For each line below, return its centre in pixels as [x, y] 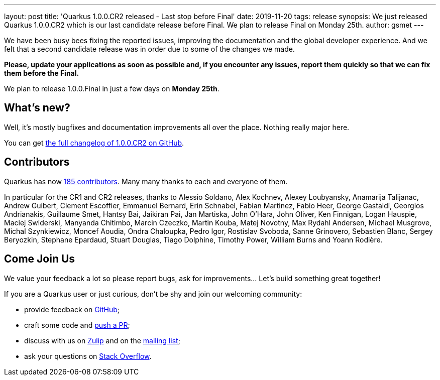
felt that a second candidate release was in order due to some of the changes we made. [149, 49]
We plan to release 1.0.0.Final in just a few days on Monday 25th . [112, 89]
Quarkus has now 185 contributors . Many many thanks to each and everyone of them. [146, 181]
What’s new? [37, 108]
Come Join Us [40, 259]
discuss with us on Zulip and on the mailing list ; [102, 340]
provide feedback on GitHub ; [72, 309]
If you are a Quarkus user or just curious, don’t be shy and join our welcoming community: [153, 294]
